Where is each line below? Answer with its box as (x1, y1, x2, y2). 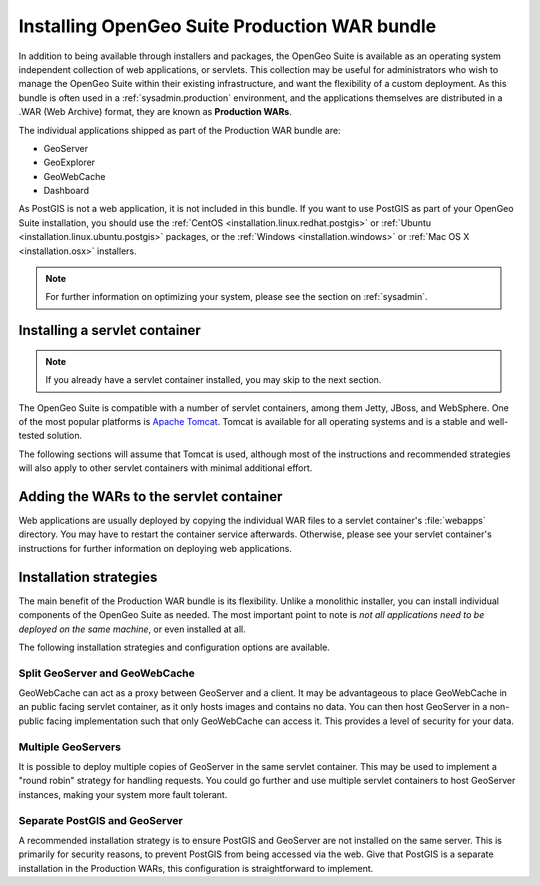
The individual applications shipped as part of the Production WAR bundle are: (18, 124, 341, 136)
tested (18, 430, 45, 442)
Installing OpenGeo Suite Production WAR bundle (18, 15, 437, 37)
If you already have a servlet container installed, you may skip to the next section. (45, 374, 382, 386)
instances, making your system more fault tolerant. (18, 788, 228, 800)
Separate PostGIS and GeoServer (18, 813, 184, 827)
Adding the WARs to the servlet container (18, 488, 283, 505)
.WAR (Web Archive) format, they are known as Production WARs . (18, 106, 292, 118)
